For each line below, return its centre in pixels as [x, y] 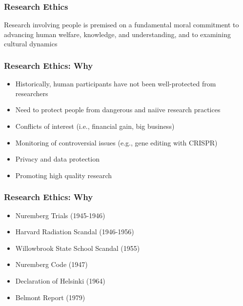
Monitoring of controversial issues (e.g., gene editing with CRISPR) [116, 142]
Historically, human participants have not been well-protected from [116, 84]
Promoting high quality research [63, 175]
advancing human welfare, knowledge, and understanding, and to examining [117, 34]
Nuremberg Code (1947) [51, 264]
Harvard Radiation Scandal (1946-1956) [75, 232]
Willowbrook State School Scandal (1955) [78, 248]
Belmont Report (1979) [50, 297]
